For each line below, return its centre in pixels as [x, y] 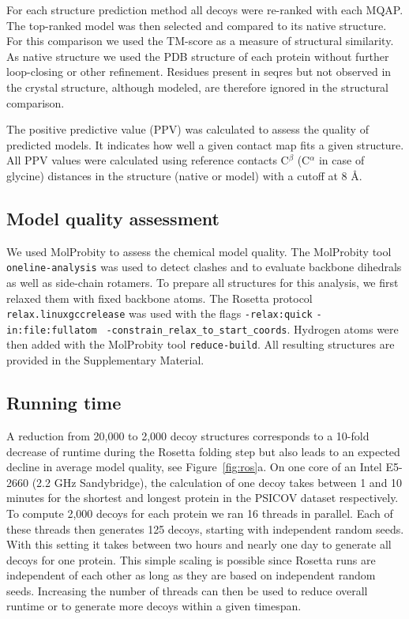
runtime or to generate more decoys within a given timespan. [154, 606]
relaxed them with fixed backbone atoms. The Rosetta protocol [159, 298]
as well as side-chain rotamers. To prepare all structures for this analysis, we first [203, 282]
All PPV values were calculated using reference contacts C [148, 160]
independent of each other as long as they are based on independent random [191, 575]
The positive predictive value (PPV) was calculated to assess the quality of [188, 129]
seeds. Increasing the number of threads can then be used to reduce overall [187, 590]
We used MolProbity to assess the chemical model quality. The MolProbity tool [199, 251]
